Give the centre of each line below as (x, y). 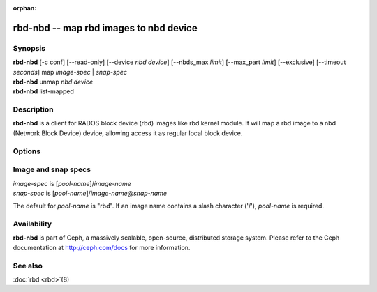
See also (28, 266)
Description (33, 109)
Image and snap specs (52, 169)
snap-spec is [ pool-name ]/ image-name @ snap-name (90, 193)
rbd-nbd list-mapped (44, 91)
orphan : (25, 8)
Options (27, 151)
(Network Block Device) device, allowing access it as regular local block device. (128, 133)
